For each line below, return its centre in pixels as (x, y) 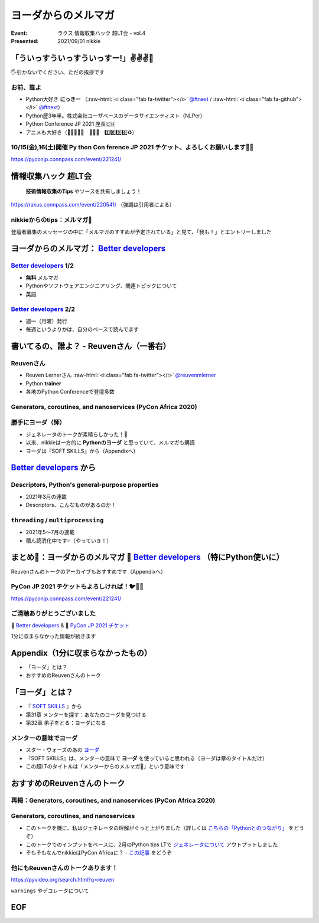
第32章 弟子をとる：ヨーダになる (66, 723)
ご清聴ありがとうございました (53, 614)
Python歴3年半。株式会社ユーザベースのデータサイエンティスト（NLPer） (115, 116)
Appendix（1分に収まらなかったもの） (81, 653)
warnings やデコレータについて (50, 891)
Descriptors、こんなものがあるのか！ (71, 505)
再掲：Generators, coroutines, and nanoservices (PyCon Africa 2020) (113, 800)
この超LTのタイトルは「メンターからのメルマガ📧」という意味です (105, 767)
